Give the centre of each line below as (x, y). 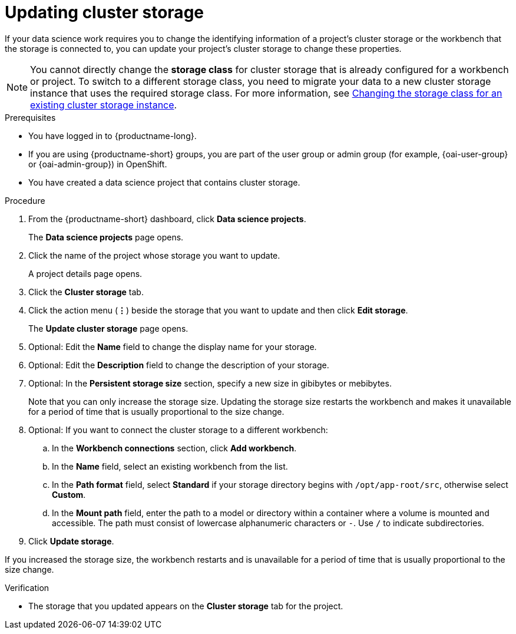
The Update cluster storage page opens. (108, 328)
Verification (27, 587)
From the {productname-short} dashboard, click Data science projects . (167, 219)
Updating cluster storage (104, 12)
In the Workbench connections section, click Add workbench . (174, 448)
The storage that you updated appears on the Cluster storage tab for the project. (186, 606)
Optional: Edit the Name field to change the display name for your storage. (173, 346)
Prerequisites (30, 117)
